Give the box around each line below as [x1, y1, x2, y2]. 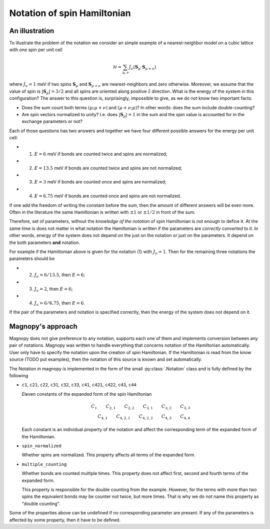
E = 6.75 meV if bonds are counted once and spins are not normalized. [34, 193, 181, 199]
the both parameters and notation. [9, 239, 80, 245]
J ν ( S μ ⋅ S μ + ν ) [128, 64, 156, 71]
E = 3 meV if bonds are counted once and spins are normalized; [34, 179, 167, 185]
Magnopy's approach [9, 322, 77, 331]
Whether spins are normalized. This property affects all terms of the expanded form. [21, 452, 196, 458]
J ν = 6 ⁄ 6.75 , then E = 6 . [34, 300, 85, 307]
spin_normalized [21, 443, 62, 448]
